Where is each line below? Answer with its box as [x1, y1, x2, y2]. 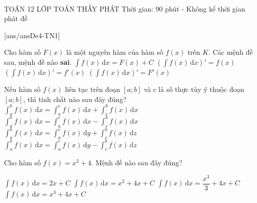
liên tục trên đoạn [65, 83, 120, 94]
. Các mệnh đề [208, 47, 253, 57]
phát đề [4, 13, 28, 24]
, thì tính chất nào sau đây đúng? [23, 93, 126, 104]
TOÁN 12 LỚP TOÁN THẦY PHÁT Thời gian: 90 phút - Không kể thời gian [4, 3, 245, 14]
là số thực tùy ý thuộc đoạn [158, 83, 244, 94]
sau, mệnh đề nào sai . [4, 56, 72, 67]
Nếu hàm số [4, 83, 41, 94]
